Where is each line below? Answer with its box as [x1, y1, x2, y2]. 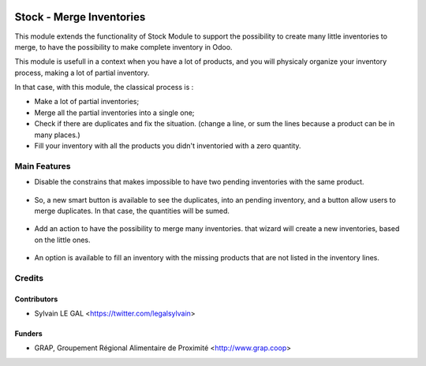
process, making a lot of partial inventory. [14, 68, 150, 77]
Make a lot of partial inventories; [34, 97, 140, 106]
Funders [14, 329, 43, 338]
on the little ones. [34, 235, 91, 245]
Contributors [14, 294, 58, 304]
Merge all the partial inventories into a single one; [34, 107, 195, 118]
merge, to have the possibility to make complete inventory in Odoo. [14, 42, 233, 51]
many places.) [34, 130, 80, 140]
